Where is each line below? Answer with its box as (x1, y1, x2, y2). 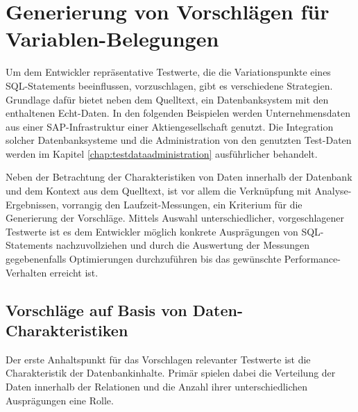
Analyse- (314, 183, 352, 198)
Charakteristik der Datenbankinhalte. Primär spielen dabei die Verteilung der (6, 365, 336, 380)
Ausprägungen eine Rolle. (6, 393, 114, 407)
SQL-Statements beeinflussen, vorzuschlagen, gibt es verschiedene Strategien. (6, 78, 333, 92)
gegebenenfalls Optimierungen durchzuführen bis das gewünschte (6, 252, 282, 266)
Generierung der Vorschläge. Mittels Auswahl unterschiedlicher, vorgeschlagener (6, 211, 345, 225)
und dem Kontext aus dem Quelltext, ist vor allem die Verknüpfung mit (6, 183, 312, 198)
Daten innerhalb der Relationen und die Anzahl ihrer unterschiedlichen (6, 379, 308, 393)
